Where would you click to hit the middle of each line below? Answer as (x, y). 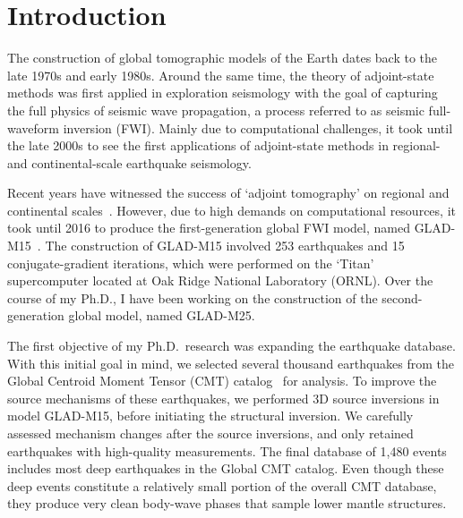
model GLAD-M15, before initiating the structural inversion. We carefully (210, 416)
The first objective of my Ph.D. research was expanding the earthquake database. (231, 346)
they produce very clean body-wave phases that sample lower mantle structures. (227, 503)
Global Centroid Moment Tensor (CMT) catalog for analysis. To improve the (222, 381)
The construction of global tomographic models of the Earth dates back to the (223, 58)
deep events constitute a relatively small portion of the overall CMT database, (222, 485)
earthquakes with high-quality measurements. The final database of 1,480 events (227, 450)
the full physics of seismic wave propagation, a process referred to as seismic (216, 110)
